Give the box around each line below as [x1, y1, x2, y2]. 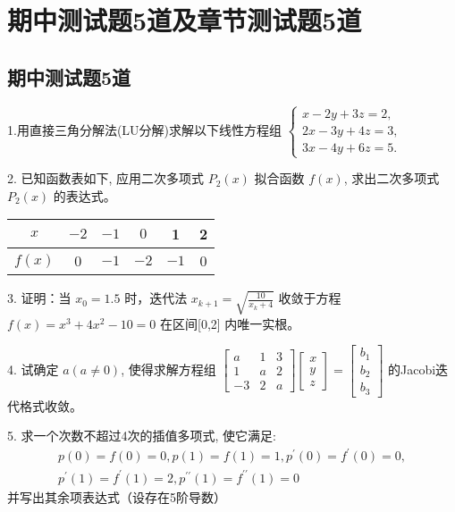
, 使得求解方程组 [121, 359, 216, 378]
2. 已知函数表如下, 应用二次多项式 [7, 169, 205, 188]
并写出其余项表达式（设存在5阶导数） [7, 487, 226, 506]
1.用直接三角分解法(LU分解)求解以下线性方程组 [7, 120, 282, 138]
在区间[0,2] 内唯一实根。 [159, 314, 300, 332]
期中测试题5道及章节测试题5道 [7, 2, 362, 38]
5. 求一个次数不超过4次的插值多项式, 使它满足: [7, 426, 276, 445]
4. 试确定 [7, 359, 59, 378]
